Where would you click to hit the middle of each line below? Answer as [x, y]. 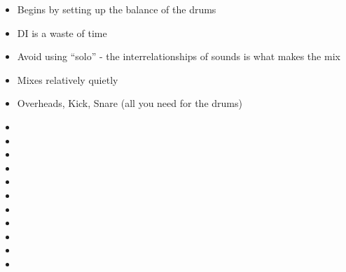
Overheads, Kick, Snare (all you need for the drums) [130, 103]
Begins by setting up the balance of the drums [117, 9]
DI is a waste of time [62, 33]
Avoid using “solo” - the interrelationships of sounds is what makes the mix [179, 56]
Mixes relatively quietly [68, 79]
